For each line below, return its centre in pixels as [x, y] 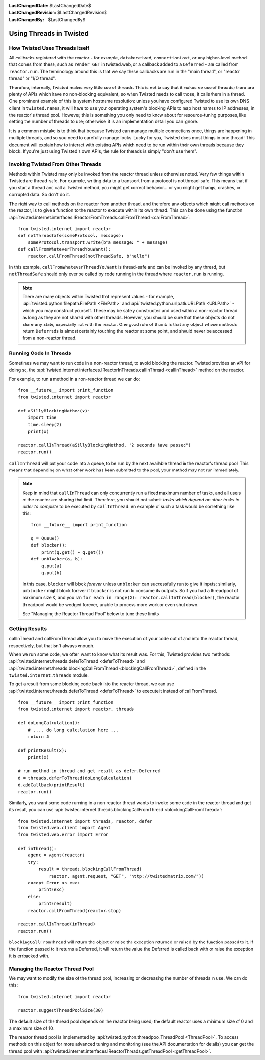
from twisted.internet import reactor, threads [76, 709]
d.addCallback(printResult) [52, 785]
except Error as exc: [54, 883]
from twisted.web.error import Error [63, 835]
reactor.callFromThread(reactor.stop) [75, 910]
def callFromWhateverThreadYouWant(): [65, 249]
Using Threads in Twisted [49, 34]
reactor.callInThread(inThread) [57, 924]
